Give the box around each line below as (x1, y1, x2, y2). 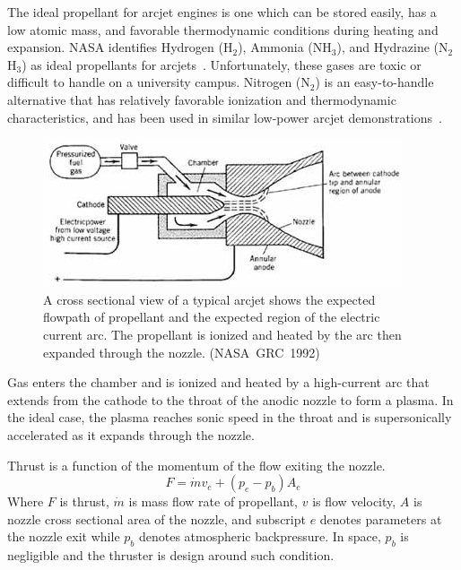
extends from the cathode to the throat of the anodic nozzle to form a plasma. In (7, 390, 454, 409)
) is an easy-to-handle (315, 73, 434, 91)
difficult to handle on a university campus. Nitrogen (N (7, 73, 310, 91)
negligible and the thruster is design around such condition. (7, 546, 335, 565)
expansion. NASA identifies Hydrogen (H (7, 38, 233, 56)
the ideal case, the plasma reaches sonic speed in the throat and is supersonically (7, 408, 452, 427)
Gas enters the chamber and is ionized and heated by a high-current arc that (7, 373, 430, 392)
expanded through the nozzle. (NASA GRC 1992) (43, 342, 320, 361)
